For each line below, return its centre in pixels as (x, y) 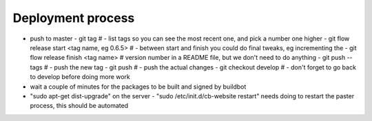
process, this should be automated (79, 106)
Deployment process (74, 18)
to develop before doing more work (80, 77)
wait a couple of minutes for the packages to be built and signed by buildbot (138, 87)
